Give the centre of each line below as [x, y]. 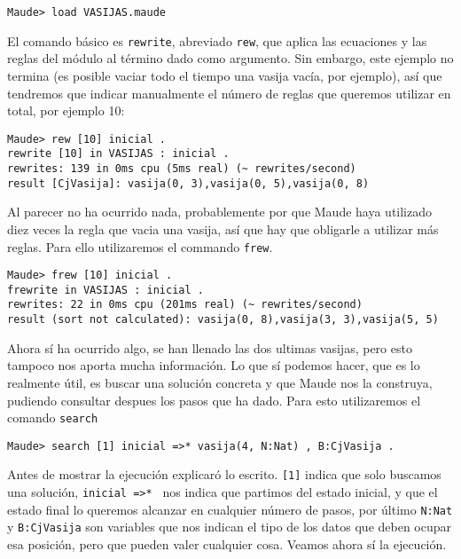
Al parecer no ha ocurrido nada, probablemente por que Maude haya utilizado [220, 212]
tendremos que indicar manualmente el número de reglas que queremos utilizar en [229, 93]
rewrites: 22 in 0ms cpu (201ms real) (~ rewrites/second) [185, 305]
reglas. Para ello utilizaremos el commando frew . [140, 246]
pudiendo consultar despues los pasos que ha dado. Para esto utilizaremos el [214, 400]
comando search [53, 417]
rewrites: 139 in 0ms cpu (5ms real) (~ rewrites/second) [182, 169]
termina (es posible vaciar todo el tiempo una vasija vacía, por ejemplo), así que [225, 75]
